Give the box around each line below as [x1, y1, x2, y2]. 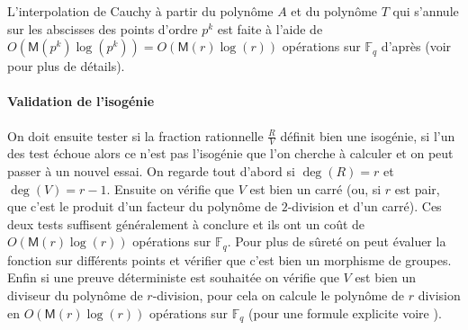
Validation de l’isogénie [7, 92, 155, 111]
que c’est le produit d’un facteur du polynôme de [7, 197, 278, 216]
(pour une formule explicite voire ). [248, 303, 442, 322]
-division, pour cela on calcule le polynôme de [152, 286, 404, 305]
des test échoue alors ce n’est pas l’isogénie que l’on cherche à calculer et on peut [7, 144, 454, 163]
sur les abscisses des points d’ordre [7, 19, 198, 38]
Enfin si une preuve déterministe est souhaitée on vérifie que [7, 268, 339, 287]
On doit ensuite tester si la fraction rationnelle [7, 126, 264, 145]
